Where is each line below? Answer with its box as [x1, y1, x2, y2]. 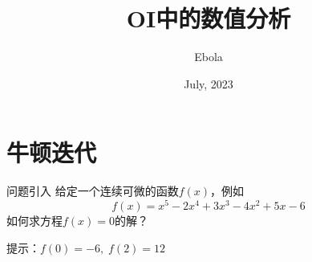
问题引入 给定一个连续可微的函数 [6, 182, 179, 199]
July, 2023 [184, 75, 233, 92]
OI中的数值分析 [126, 2, 291, 35]
